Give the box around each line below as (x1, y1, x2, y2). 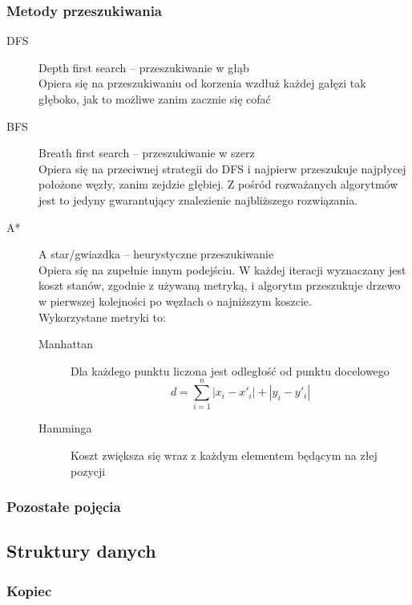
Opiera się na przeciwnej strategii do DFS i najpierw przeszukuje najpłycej (38, 160, 406, 177)
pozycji (71, 462, 106, 479)
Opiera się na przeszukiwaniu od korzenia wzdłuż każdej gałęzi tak (38, 75, 366, 91)
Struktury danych (6, 538, 156, 563)
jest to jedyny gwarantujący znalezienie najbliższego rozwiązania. (38, 191, 358, 208)
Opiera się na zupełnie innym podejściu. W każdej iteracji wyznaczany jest (38, 261, 406, 278)
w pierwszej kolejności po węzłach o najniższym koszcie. (38, 292, 312, 309)
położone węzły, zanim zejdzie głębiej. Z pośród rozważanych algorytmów (38, 176, 398, 193)
